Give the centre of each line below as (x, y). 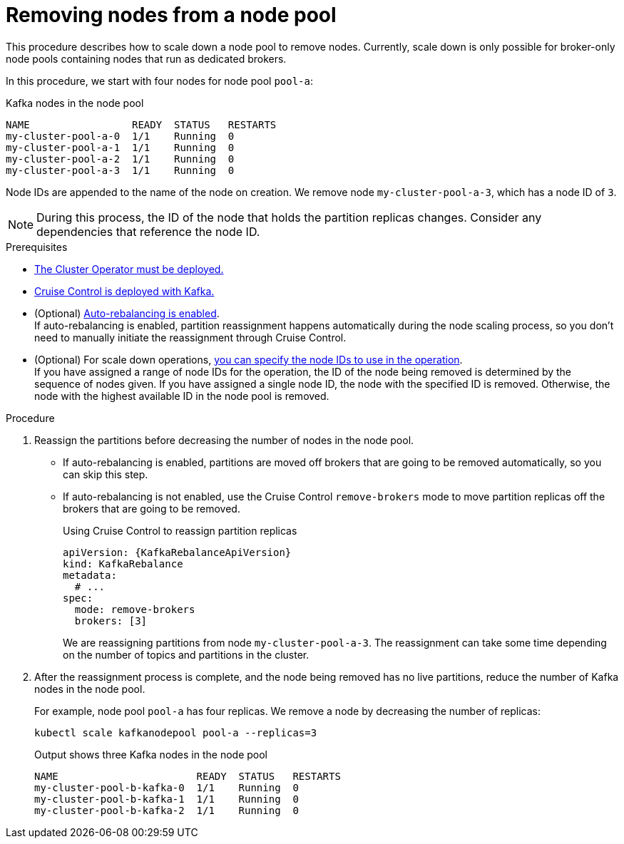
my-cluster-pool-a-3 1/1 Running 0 (120, 170)
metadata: (90, 575)
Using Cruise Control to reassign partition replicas (180, 530)
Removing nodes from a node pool (171, 15)
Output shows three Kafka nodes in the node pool (151, 754)
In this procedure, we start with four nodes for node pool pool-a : (159, 81)
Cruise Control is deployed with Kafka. (124, 291)
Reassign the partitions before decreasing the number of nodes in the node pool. (224, 440)
